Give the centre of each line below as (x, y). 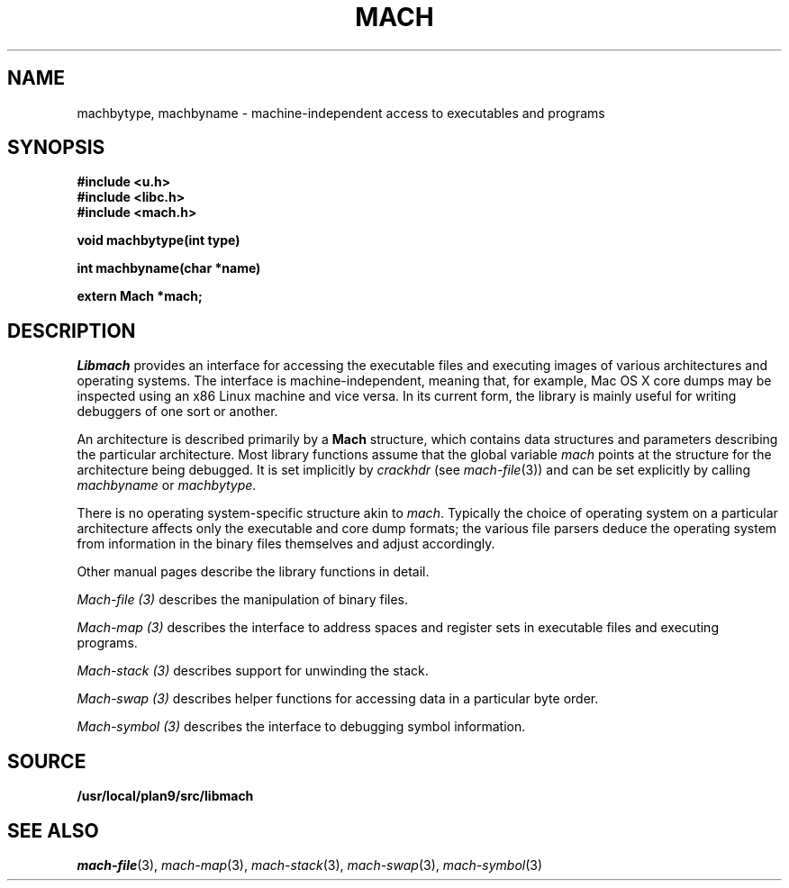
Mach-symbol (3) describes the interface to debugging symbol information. (301, 727)
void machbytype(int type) (159, 240)
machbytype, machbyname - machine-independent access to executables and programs (341, 113)
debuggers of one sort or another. (177, 412)
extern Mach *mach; (140, 296)
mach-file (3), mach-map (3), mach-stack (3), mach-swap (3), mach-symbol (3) (310, 865)
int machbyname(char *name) (169, 268)
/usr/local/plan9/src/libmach (165, 796)
